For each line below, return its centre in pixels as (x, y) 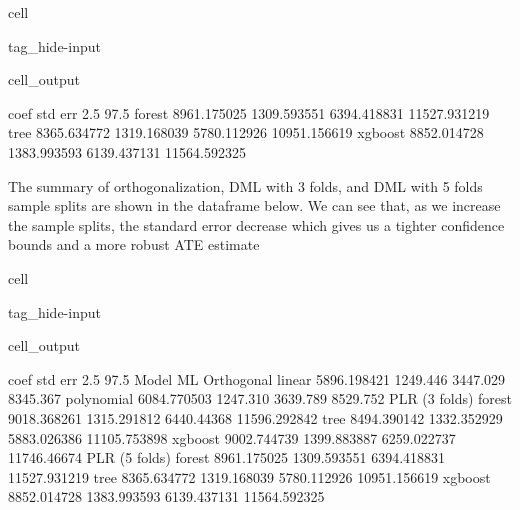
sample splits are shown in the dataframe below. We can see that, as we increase (254, 205)
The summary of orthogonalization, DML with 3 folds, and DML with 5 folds (245, 185)
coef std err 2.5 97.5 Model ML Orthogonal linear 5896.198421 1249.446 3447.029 (257, 378)
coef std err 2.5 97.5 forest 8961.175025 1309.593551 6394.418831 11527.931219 (249, 112)
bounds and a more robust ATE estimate (134, 244)
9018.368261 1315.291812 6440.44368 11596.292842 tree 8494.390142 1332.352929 (255, 417)
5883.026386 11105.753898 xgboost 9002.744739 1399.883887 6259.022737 (232, 437)
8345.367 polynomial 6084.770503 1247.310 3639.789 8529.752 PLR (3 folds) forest (260, 398)
